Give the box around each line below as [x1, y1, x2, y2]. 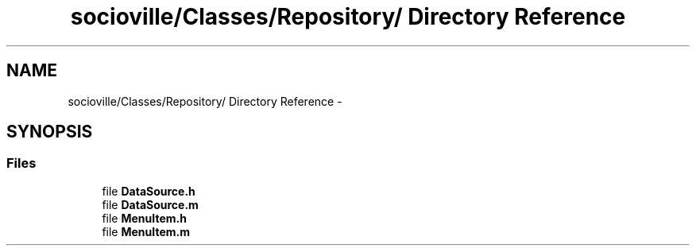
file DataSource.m [102, 197, 199, 211]
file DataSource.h [102, 184, 195, 198]
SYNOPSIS [6, 122, 93, 142]
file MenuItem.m [102, 224, 190, 238]
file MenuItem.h [102, 211, 187, 225]
